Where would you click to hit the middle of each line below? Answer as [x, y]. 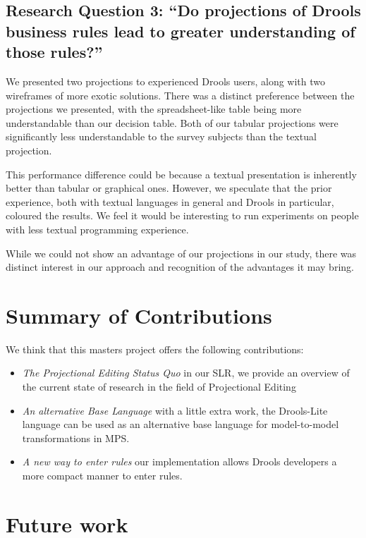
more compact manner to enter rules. [102, 475]
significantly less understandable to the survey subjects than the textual [161, 136]
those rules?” [54, 52]
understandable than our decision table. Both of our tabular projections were [172, 122]
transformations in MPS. [76, 438]
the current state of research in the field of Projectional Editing [159, 387]
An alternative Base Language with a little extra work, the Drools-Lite [175, 410]
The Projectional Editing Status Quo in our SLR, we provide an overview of [186, 373]
